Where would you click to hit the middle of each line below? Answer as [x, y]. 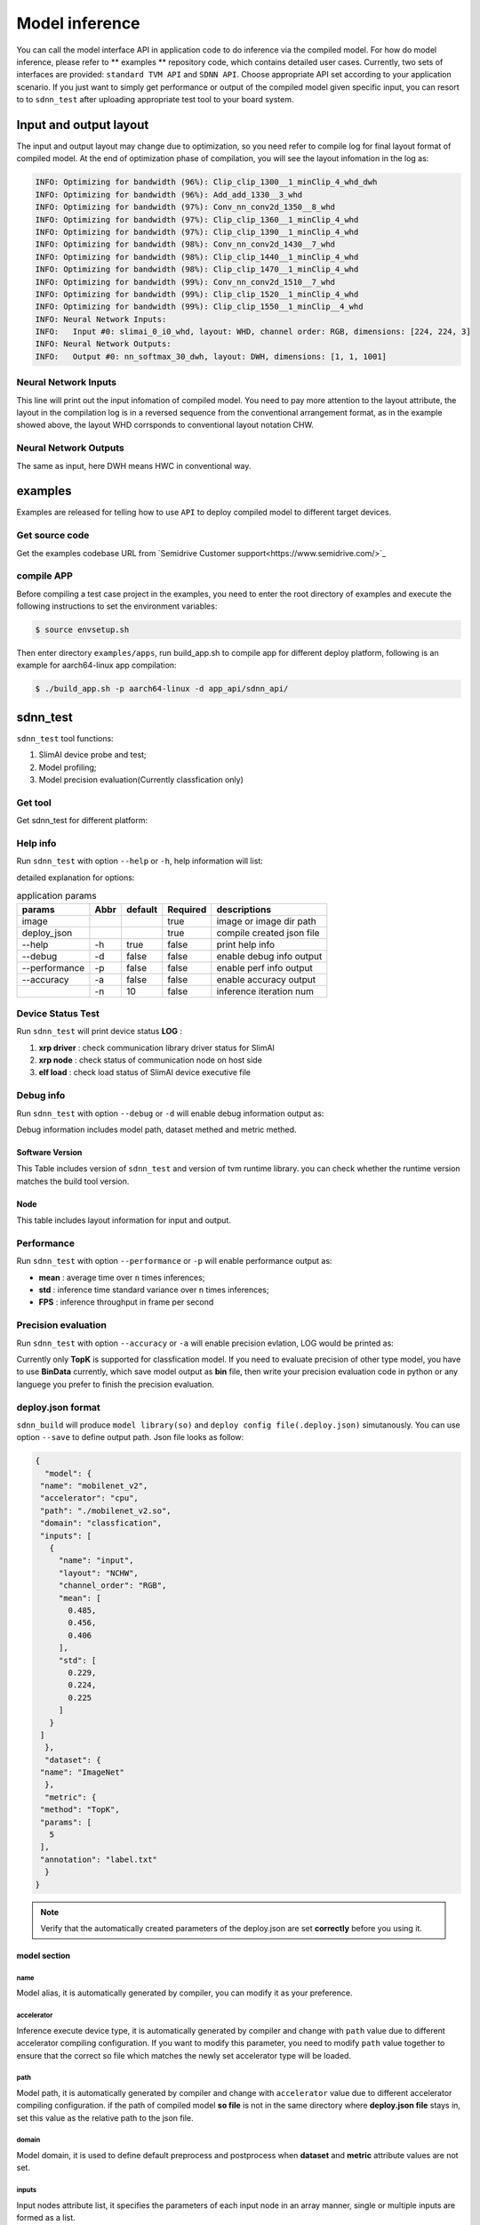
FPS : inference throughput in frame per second [126, 1302]
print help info [246, 944]
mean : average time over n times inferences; [122, 1277]
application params [56, 896]
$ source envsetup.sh [82, 630]
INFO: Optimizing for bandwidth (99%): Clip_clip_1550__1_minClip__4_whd [199, 307]
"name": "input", [96, 1561]
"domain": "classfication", [101, 1523]
